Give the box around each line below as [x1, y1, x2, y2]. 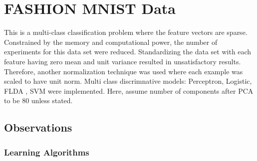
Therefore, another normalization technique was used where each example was [4, 66, 243, 76]
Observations [4, 120, 72, 135]
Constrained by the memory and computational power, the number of [4, 36, 218, 47]
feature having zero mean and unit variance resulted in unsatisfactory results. [4, 56, 241, 66]
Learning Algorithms [4, 146, 89, 158]
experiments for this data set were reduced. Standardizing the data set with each [4, 46, 252, 57]
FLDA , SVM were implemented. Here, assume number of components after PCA [4, 85, 254, 96]
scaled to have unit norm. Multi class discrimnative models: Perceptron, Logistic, [4, 76, 252, 86]
